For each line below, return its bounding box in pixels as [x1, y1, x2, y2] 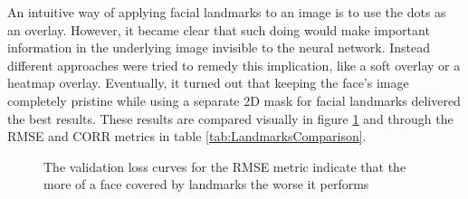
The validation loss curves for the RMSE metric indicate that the [43, 156, 406, 175]
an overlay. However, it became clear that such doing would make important [7, 20, 430, 39]
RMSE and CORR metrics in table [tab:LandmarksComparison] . [7, 127, 367, 146]
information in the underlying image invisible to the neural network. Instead [7, 38, 431, 57]
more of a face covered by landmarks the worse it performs [43, 175, 369, 194]
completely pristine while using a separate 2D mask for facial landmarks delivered [7, 90, 461, 109]
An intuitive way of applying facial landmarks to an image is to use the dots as [7, 3, 446, 21]
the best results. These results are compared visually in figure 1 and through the [7, 109, 454, 128]
